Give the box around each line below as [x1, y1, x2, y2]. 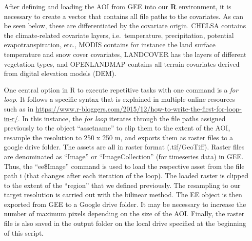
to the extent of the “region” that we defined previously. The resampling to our [4, 180, 241, 190]
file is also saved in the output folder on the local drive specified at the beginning [4, 218, 247, 228]
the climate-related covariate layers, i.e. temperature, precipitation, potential [4, 30, 234, 40]
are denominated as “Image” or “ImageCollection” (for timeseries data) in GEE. [4, 151, 244, 161]
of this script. [4, 227, 44, 238]
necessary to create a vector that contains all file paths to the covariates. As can [4, 11, 243, 21]
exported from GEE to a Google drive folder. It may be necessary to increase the [4, 199, 246, 209]
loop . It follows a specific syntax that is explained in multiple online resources [4, 94, 235, 104]
